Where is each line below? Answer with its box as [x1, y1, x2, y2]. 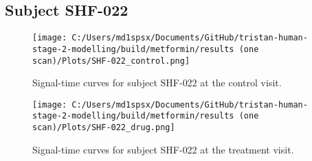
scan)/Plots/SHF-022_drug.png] [32, 123, 175, 133]
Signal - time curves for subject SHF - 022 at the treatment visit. [32, 142, 294, 156]
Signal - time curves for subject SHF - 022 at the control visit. [32, 75, 282, 90]
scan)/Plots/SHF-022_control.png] [32, 55, 190, 66]
